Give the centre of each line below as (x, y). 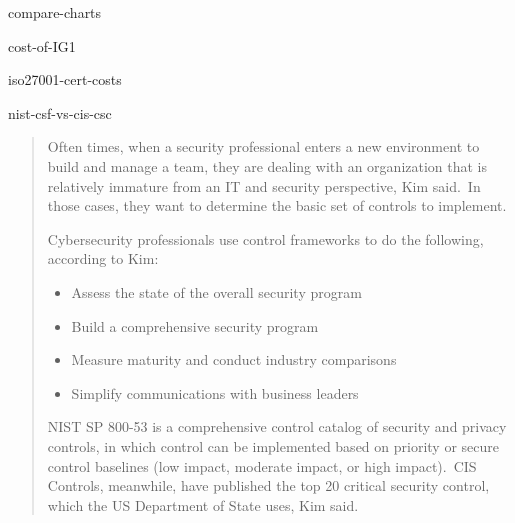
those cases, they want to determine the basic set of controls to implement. (277, 205)
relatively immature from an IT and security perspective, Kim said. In (264, 185)
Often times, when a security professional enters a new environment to (263, 146)
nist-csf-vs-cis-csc (60, 112)
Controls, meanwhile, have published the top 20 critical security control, (268, 485)
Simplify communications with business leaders (215, 392)
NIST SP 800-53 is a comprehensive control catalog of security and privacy (277, 426)
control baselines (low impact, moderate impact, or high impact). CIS (262, 465)
